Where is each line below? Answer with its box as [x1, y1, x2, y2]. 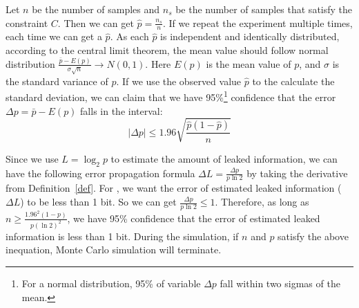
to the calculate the [252, 73, 335, 88]
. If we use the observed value [116, 73, 242, 88]
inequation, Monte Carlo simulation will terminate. [6, 242, 222, 257]
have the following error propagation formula [6, 165, 195, 180]
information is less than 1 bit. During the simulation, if [6, 228, 239, 243]
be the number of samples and [32, 2, 160, 16]
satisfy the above [278, 228, 349, 243]
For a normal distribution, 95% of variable [21, 275, 201, 290]
